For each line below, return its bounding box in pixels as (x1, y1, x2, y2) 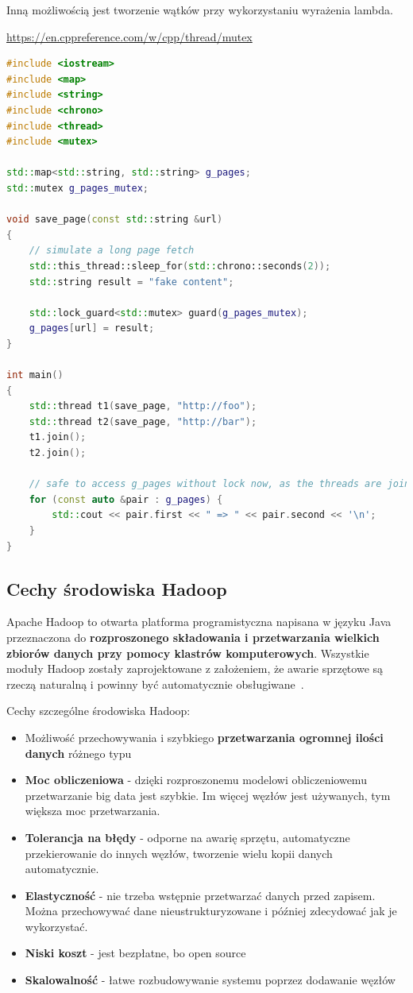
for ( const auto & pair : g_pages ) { (29, 493, 223, 505)
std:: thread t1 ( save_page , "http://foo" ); (29, 400, 257, 412)
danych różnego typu (25, 744, 132, 761)
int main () (6, 369, 64, 381)
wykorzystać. (25, 918, 88, 934)
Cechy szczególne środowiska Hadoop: (6, 702, 191, 719)
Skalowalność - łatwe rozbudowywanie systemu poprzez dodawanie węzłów (25, 972, 396, 988)
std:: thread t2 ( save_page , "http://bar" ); (29, 415, 257, 427)
